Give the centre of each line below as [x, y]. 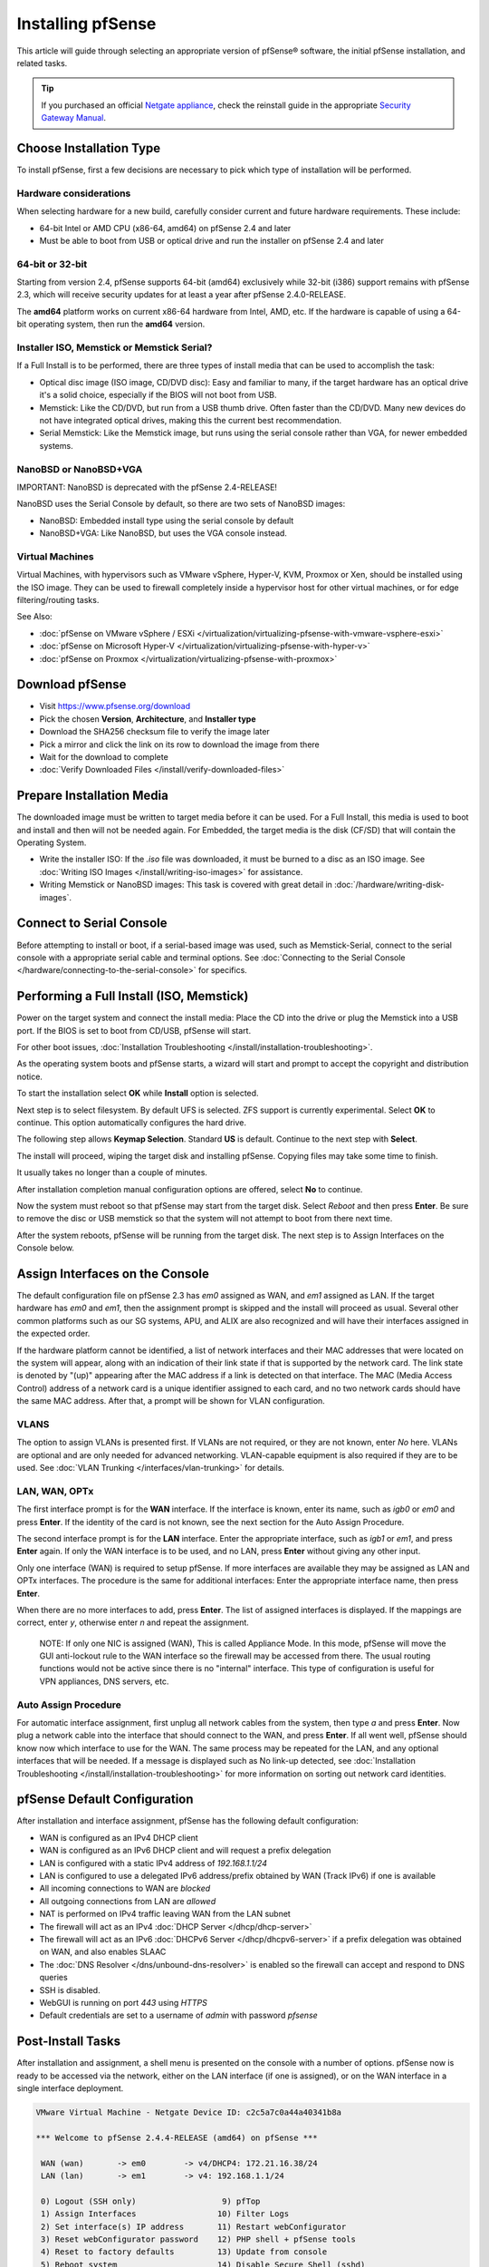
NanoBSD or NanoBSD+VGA [80, 469]
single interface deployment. [70, 2088]
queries [53, 1978]
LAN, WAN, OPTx [55, 1491]
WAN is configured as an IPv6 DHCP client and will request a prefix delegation [185, 1851]
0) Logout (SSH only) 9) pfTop [151, 2201]
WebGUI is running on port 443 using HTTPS [123, 2002]
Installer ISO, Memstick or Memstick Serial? [115, 347]
